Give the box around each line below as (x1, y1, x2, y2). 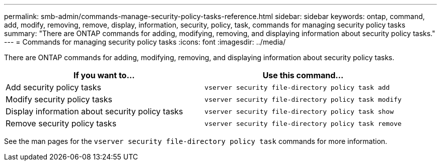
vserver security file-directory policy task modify (204, 95, 402, 103)
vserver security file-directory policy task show (204, 107, 394, 115)
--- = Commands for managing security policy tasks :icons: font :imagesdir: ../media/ (4, 38, 286, 46)
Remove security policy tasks (6, 118, 117, 128)
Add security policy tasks (6, 82, 102, 92)
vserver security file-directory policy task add (204, 83, 390, 91)
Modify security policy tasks (6, 94, 113, 104)
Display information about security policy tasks (6, 106, 183, 116)
